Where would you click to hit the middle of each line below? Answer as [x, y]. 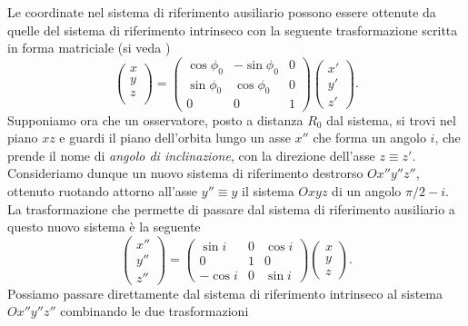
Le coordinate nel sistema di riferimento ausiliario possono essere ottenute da [222, 12]
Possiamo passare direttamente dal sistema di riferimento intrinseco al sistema [225, 293]
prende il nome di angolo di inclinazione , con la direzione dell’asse [191, 155]
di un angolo [367, 190]
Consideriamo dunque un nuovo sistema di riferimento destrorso [185, 173]
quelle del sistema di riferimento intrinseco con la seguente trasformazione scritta [233, 30]
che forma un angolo [369, 138]
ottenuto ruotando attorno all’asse [103, 190]
